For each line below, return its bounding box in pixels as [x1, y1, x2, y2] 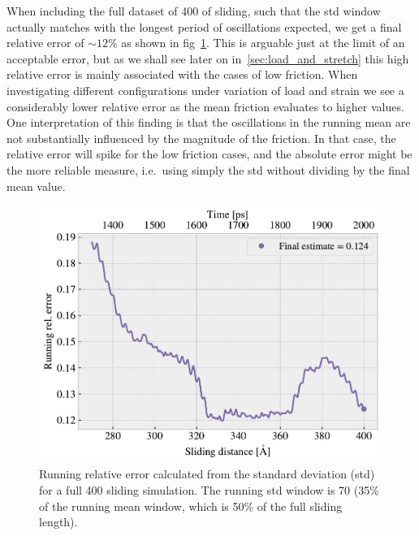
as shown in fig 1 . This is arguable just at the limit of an [121, 34, 405, 51]
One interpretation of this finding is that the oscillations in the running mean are [6, 114, 411, 131]
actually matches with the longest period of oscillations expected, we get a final [6, 18, 402, 35]
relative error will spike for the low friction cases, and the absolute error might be [6, 145, 413, 162]
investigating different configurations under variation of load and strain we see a [6, 81, 404, 98]
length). [39, 513, 78, 530]
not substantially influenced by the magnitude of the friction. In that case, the [6, 129, 396, 146]
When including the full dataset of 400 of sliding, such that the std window [6, 2, 381, 19]
